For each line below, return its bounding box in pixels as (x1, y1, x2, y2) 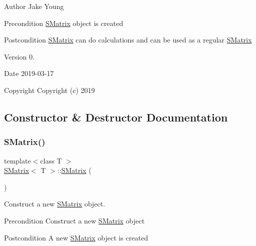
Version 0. (4, 51, 35, 61)
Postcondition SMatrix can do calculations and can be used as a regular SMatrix (4, 34, 252, 45)
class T (40, 155, 62, 165)
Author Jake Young (4, 1, 64, 11)
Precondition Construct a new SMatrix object (4, 215, 145, 225)
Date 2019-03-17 (4, 68, 54, 78)
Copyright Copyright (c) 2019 (4, 84, 95, 95)
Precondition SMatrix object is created (4, 17, 123, 28)
